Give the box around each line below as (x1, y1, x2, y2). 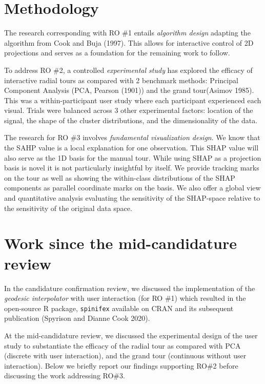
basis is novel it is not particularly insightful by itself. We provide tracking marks (4, 162, 259, 173)
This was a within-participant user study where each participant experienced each (4, 94, 261, 105)
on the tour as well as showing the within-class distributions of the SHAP (4, 172, 235, 183)
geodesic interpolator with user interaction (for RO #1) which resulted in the (4, 293, 246, 303)
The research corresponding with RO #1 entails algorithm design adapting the (4, 27, 251, 38)
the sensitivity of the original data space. (4, 202, 132, 213)
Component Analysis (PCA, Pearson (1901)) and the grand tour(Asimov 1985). (4, 85, 254, 95)
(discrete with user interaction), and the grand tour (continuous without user (4, 350, 247, 361)
